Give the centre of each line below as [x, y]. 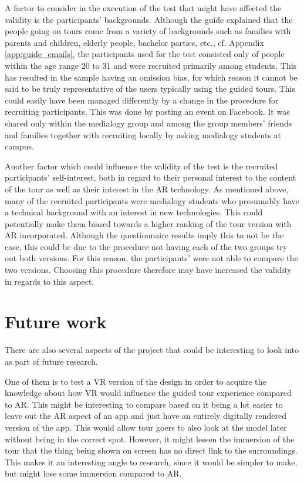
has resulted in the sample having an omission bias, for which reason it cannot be [151, 77]
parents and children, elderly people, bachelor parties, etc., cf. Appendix [134, 42]
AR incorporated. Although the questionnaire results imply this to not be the [144, 235]
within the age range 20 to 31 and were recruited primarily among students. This [151, 65]
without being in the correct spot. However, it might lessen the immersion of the [150, 439]
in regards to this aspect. [50, 281]
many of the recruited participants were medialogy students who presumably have [152, 200]
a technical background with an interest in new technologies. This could [134, 212]
